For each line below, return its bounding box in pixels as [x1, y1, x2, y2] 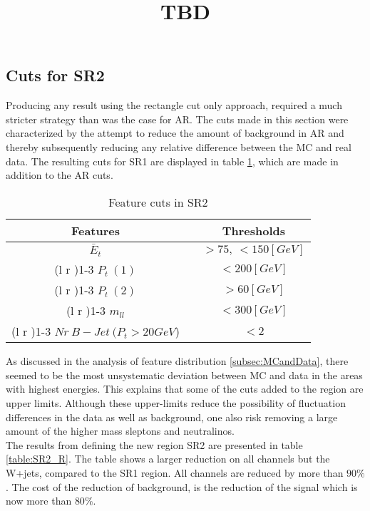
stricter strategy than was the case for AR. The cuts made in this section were [6, 111, 349, 126]
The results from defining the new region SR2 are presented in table [6, 437, 303, 452]
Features [71, 222, 120, 239]
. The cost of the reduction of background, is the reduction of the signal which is [6, 479, 358, 494]
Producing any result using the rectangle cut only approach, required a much [6, 98, 342, 113]
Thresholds [222, 222, 286, 239]
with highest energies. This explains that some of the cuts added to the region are [6, 381, 364, 396]
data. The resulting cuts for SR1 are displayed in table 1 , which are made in [6, 153, 339, 168]
